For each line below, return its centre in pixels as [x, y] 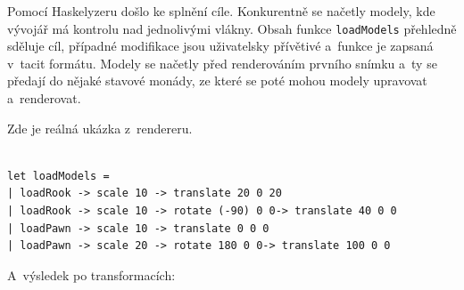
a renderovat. [44, 98]
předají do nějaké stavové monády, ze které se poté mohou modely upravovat [217, 81]
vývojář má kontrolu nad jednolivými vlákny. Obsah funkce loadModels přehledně [232, 28]
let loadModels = [58, 176]
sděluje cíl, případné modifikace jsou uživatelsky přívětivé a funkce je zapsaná [220, 46]
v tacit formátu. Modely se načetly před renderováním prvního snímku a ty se [222, 63]
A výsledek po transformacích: [91, 274]
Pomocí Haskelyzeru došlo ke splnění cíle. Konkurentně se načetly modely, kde [221, 11]
